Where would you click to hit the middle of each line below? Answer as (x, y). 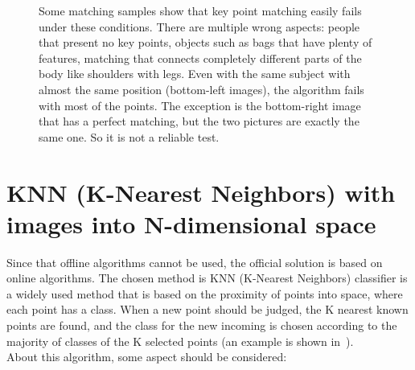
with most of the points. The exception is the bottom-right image (200, 105)
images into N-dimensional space (191, 223)
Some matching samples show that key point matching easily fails (200, 10)
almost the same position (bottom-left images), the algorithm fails (201, 89)
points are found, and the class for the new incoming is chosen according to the (202, 325)
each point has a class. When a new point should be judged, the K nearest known (207, 309)
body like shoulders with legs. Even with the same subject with (195, 74)
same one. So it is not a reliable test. (129, 136)
